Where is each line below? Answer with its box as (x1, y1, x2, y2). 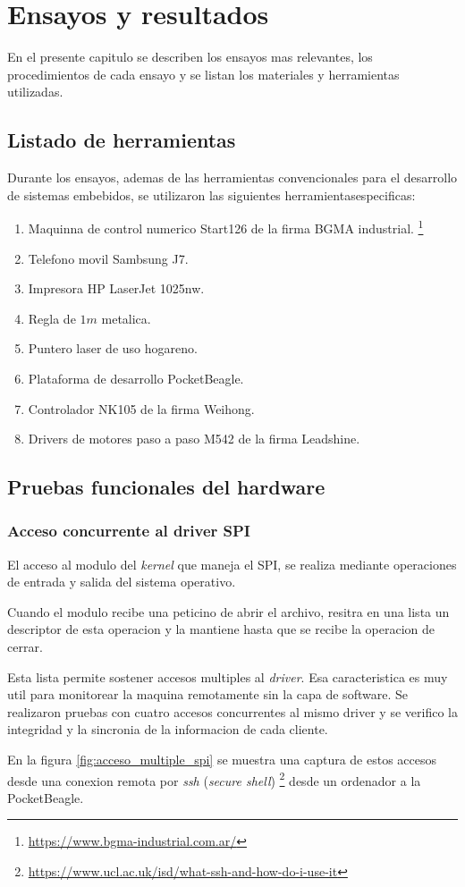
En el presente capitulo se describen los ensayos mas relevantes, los (7, 47, 373, 66)
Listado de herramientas (7, 126, 236, 154)
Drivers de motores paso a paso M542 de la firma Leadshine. (28, 429, 360, 448)
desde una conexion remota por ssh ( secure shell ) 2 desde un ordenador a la (7, 768, 421, 790)
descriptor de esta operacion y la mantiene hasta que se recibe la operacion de (7, 620, 435, 638)
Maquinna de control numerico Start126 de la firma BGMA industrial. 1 (28, 216, 424, 237)
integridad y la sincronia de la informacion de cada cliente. (7, 720, 328, 739)
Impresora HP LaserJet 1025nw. (28, 279, 205, 298)
